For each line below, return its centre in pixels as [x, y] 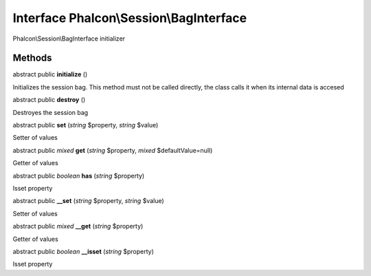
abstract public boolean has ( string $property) [79, 176]
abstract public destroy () [49, 100]
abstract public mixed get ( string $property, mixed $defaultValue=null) [113, 150]
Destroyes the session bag [50, 112]
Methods [32, 58]
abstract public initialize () [50, 74]
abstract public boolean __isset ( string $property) [83, 251]
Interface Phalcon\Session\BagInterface [130, 18]
